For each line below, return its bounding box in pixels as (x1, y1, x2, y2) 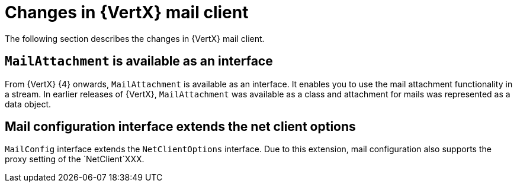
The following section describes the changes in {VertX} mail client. (5, 33, 265, 44)
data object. (5, 99, 52, 109)
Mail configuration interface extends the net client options (5, 119, 356, 134)
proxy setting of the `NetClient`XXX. (5, 154, 144, 165)
